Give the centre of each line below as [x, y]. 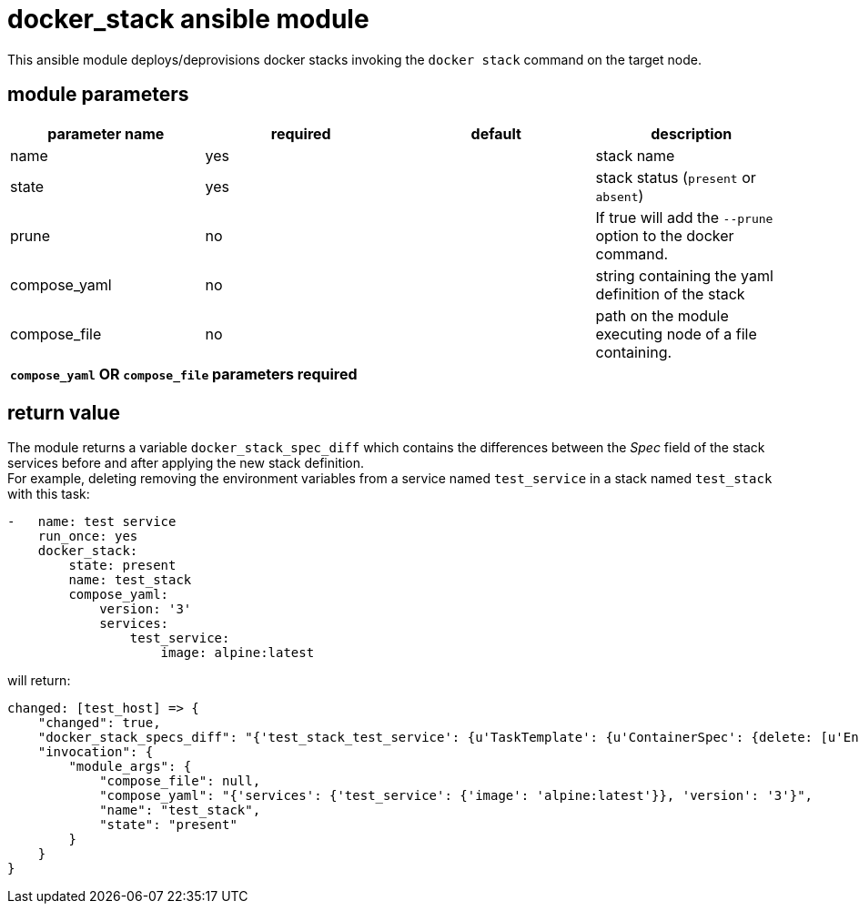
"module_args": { [130, 767]
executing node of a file [676, 334]
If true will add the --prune [684, 217]
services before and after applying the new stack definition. [186, 463]
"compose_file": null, [180, 781]
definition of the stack [670, 294]
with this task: [49, 494]
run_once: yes [88, 536]
